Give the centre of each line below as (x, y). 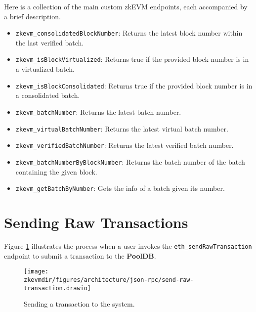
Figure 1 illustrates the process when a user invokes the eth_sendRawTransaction (128, 245)
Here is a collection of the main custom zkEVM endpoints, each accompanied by (126, 6)
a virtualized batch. (45, 69)
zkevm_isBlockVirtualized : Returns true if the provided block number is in (132, 59)
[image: (36, 272)
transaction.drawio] (58, 288)
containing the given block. (56, 171)
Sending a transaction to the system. (79, 304)
